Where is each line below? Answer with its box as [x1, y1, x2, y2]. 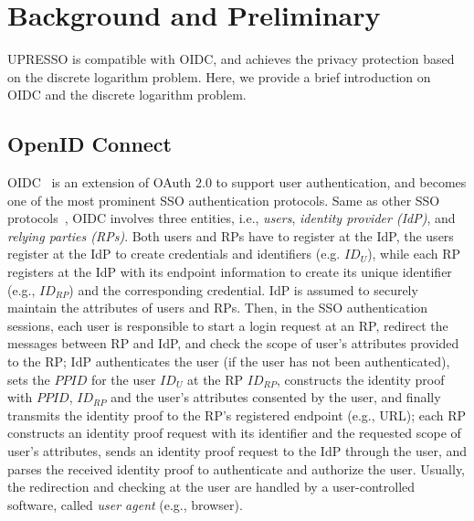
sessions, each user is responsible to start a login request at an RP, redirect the [7, 315, 448, 335]
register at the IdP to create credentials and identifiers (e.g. [7, 244, 341, 263]
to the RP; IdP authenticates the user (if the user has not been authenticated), [7, 352, 450, 371]
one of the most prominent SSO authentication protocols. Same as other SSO [7, 190, 440, 209]
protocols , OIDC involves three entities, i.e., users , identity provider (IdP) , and [7, 208, 456, 228]
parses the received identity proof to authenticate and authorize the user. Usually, [7, 459, 466, 478]
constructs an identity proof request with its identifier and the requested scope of [7, 423, 461, 442]
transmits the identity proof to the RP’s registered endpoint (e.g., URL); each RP [7, 405, 467, 424]
